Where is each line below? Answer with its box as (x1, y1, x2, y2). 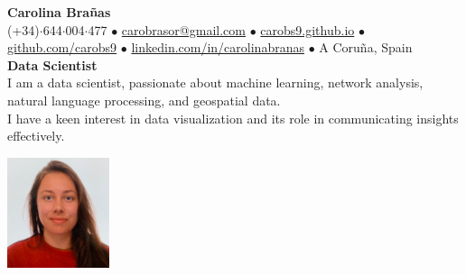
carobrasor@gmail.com (121, 20, 246, 39)
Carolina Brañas (7, 3, 111, 21)
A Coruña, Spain (319, 38, 413, 57)
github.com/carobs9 (7, 38, 117, 57)
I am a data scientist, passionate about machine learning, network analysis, (7, 73, 424, 92)
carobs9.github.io (260, 20, 355, 39)
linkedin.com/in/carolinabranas (131, 38, 304, 57)
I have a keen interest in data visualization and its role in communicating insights (7, 108, 459, 127)
